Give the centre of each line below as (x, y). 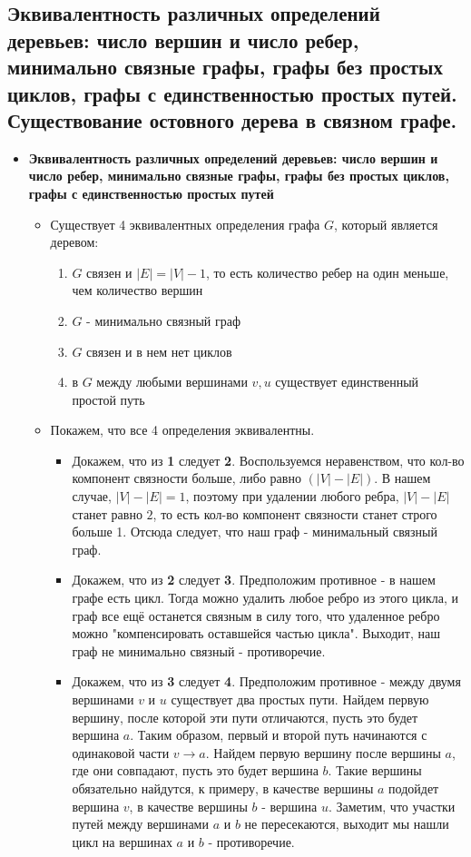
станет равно (107, 513)
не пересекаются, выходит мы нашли (347, 824)
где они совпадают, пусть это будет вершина (195, 770)
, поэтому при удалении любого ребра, (292, 496)
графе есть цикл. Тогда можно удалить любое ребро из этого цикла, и (265, 598)
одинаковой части (121, 752)
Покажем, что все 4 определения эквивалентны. (182, 430)
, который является (386, 224)
